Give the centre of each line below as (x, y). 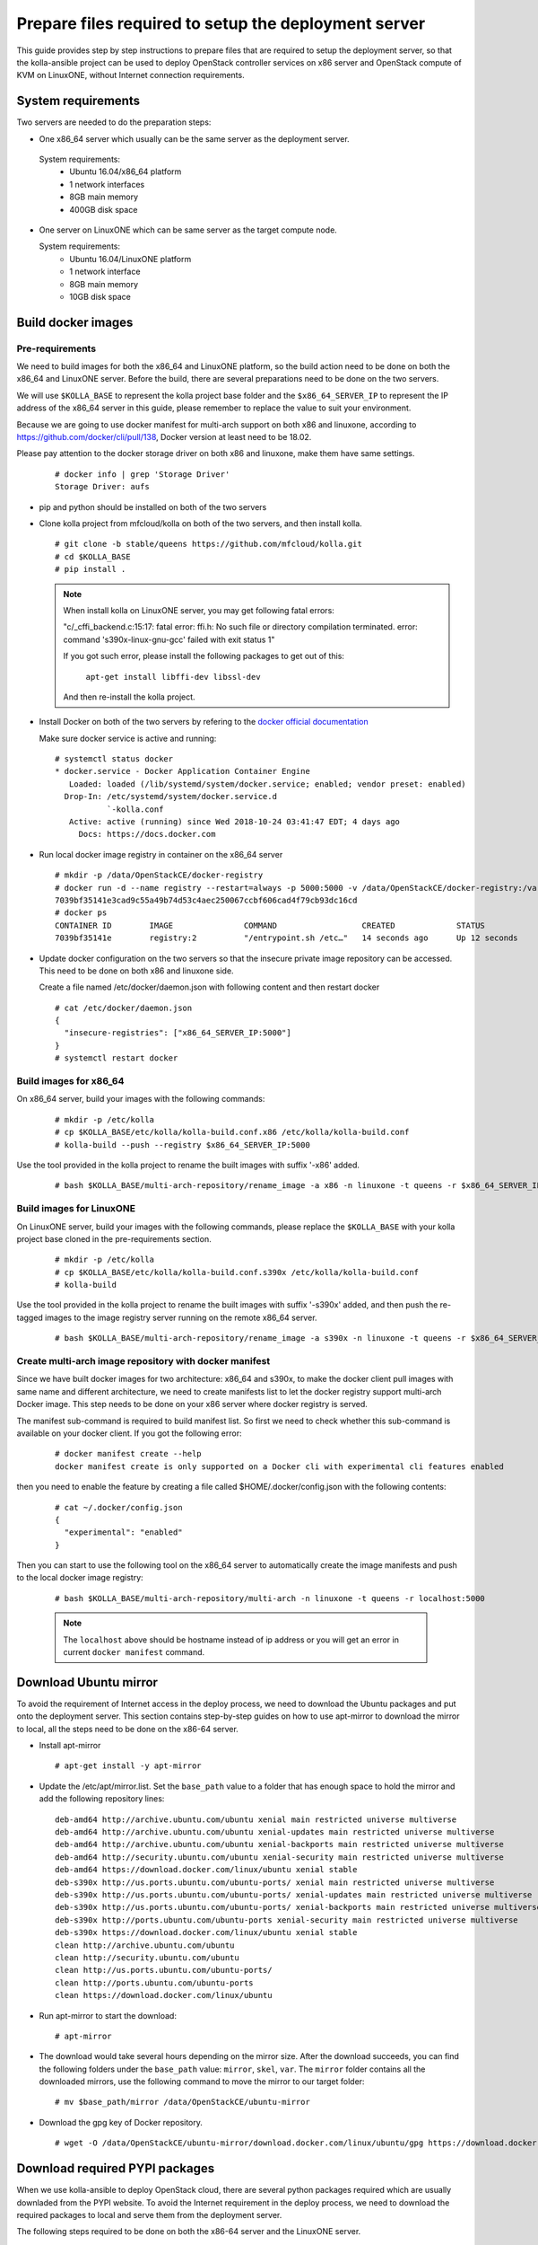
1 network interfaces (107, 184)
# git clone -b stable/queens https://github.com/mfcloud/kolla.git (208, 544)
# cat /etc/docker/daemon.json (124, 1008)
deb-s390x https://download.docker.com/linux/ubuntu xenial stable (206, 1932)
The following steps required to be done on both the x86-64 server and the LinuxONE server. (189, 2232)
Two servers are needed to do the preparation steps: (114, 122)
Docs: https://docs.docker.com (147, 834)
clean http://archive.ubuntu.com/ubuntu (145, 1945)
